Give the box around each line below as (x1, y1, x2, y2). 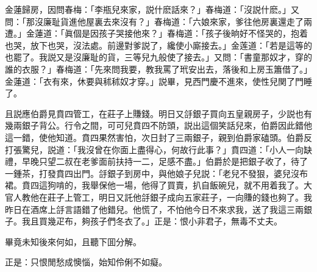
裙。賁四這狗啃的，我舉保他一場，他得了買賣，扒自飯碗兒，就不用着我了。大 (5, 179, 312, 191)
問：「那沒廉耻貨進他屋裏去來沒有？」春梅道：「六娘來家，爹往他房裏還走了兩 (5, 15, 312, 27)
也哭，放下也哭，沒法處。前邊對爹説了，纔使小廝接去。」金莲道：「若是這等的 (5, 38, 312, 51)
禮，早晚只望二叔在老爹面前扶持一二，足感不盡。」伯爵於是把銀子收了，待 (5, 155, 299, 168)
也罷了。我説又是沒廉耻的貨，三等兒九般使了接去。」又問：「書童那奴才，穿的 (5, 51, 312, 63)
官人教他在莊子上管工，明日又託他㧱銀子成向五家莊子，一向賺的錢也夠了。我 (5, 190, 312, 203)
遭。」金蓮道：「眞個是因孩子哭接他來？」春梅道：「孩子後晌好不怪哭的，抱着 (5, 27, 308, 40)
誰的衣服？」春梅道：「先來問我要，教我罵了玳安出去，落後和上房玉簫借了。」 (5, 62, 312, 75)
